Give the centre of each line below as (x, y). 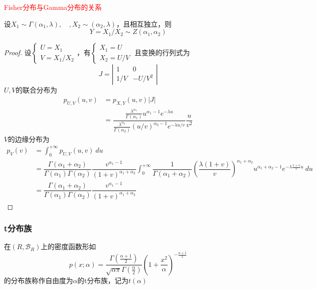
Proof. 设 (18, 52)
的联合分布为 (36, 90)
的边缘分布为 (29, 139)
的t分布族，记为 (103, 280)
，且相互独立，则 (144, 23)
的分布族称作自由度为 (38, 280)
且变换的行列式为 (162, 52)
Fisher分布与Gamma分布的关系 (53, 7)
